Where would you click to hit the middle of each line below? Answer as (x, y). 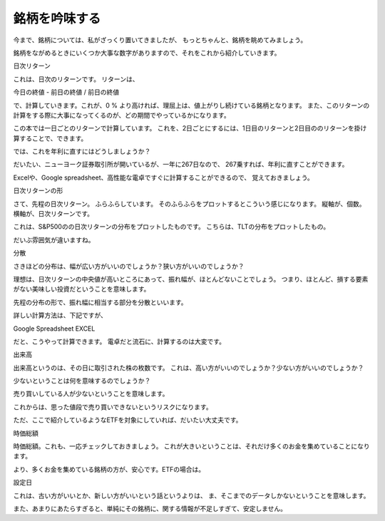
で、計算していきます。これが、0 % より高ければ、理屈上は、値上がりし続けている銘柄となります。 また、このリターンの (191, 105)
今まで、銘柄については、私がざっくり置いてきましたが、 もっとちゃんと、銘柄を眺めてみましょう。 (160, 40)
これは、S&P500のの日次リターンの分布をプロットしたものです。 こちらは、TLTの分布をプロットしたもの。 (171, 227)
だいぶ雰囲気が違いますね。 (54, 239)
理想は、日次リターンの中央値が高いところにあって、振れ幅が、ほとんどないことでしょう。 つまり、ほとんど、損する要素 (191, 279)
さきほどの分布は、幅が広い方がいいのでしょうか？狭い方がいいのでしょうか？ (129, 266)
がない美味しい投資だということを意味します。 (82, 289)
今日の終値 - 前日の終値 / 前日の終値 (66, 92)
